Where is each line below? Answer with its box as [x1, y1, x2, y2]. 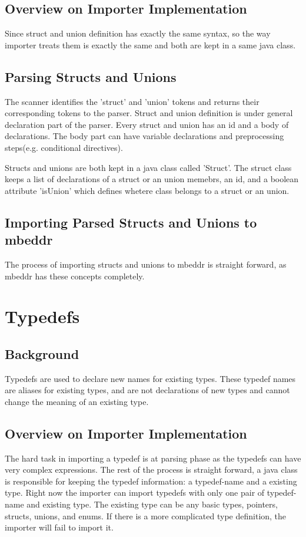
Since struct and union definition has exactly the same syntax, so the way [5, 27, 271, 39]
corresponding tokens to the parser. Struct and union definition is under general [5, 107, 293, 119]
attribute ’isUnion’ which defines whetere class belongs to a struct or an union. [5, 184, 290, 196]
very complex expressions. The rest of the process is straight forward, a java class [5, 463, 298, 476]
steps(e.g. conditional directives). [5, 141, 123, 153]
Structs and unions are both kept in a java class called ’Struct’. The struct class [5, 161, 292, 173]
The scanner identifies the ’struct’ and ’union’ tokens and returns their [5, 95, 260, 107]
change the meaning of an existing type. [5, 395, 149, 407]
